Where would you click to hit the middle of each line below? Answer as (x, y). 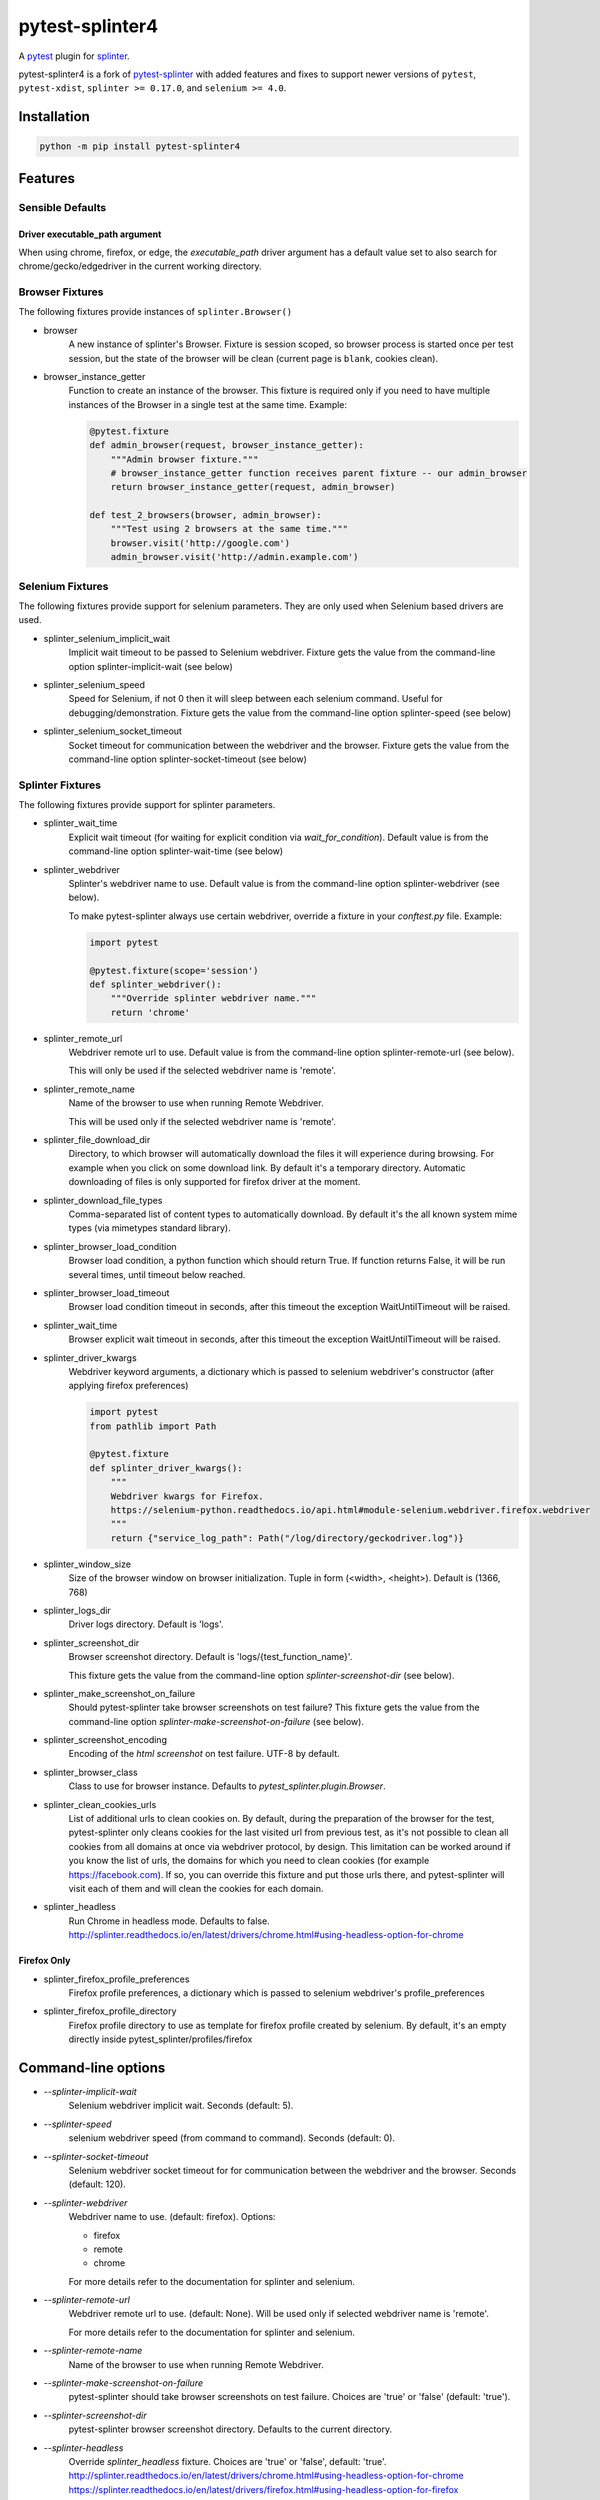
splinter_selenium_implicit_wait (107, 638)
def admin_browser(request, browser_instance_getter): (226, 445)
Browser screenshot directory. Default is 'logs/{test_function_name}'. (210, 1657)
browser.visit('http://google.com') (200, 543)
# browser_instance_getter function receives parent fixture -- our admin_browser (319, 473)
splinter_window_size (87, 1564)
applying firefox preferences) (128, 1386)
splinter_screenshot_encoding (105, 1740)
